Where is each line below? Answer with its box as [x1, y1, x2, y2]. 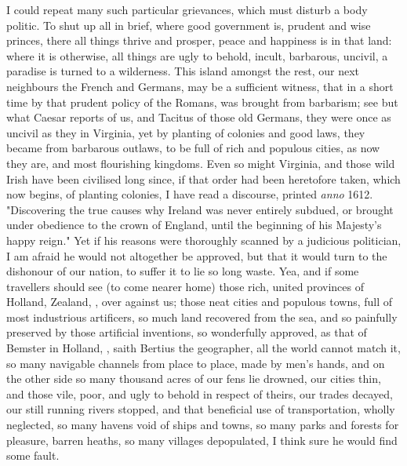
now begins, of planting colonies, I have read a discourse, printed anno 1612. [6, 186, 373, 202]
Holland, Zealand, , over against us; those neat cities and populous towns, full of [6, 293, 393, 310]
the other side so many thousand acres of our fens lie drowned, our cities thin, [6, 370, 381, 387]
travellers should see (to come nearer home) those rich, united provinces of [6, 278, 364, 294]
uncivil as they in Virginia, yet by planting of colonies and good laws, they [6, 124, 365, 140]
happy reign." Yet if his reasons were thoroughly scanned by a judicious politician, [6, 231, 402, 248]
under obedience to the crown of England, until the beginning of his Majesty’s [6, 217, 382, 233]
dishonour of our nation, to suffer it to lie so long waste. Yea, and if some [6, 263, 359, 279]
